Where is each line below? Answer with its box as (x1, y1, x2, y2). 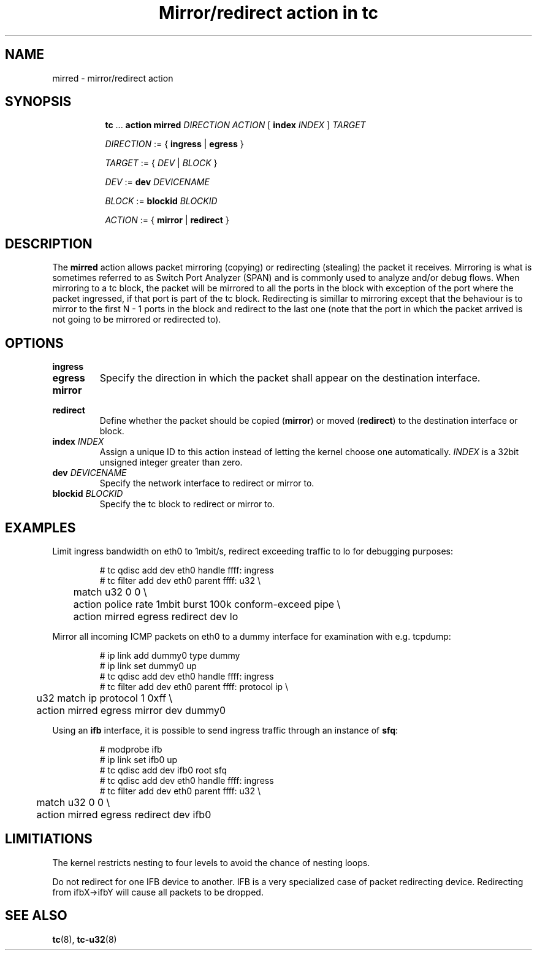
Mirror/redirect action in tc (159, 2, 378, 23)
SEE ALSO (5, 908, 67, 924)
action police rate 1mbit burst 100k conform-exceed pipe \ (73, 597, 341, 610)
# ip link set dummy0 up (99, 660, 197, 671)
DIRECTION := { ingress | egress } (105, 139, 244, 150)
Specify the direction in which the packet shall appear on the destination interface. (99, 372, 481, 385)
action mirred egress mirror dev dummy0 (36, 704, 226, 716)
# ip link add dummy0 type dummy (99, 650, 240, 661)
